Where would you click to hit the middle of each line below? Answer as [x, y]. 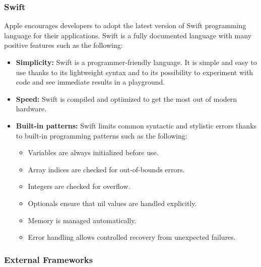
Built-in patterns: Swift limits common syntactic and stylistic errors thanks [136, 125]
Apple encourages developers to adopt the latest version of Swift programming [125, 25]
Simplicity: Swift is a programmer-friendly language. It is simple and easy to [136, 62]
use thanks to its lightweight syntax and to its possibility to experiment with [135, 72]
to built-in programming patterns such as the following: [102, 135]
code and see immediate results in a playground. [90, 82]
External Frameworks [49, 259]
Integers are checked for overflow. [79, 186]
